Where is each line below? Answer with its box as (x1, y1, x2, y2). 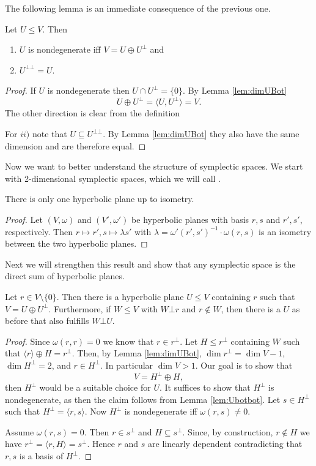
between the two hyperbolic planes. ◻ (5, 237, 148, 250)
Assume (5, 425, 34, 438)
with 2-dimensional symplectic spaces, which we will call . (5, 171, 221, 184)
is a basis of (19, 449, 64, 462)
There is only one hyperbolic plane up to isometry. (5, 192, 194, 205)
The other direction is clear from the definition (5, 107, 180, 119)
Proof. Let (5, 213, 43, 226)
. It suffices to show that (159, 381, 251, 394)
